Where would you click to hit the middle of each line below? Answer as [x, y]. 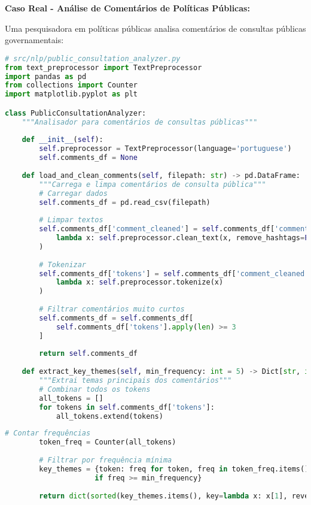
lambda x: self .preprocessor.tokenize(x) [140, 282]
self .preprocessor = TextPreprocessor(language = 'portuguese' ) [165, 149]
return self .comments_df [88, 354]
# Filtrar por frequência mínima [106, 460]
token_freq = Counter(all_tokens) [108, 442]
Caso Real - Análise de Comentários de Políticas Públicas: [127, 8]
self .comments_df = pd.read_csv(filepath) [125, 202]
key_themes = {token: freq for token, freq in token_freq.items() [174, 469]
